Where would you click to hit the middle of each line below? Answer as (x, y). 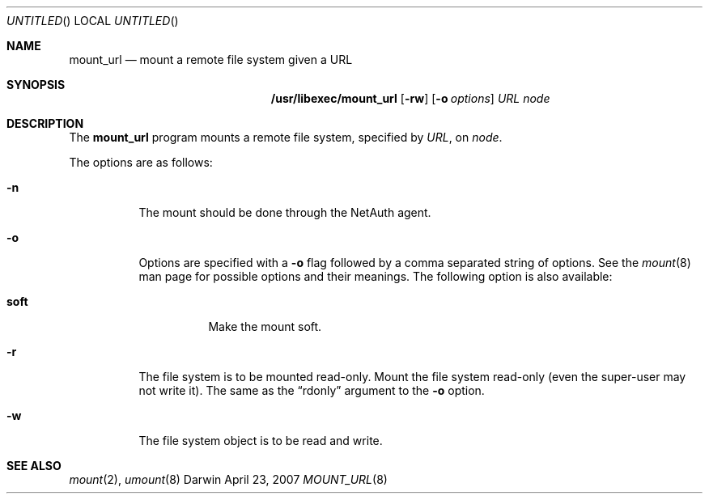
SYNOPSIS (36, 85)
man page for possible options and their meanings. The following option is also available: (376, 276)
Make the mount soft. (265, 326)
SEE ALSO (34, 466)
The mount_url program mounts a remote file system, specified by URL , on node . (286, 137)
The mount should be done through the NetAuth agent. (285, 212)
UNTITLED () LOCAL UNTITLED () (93, 21)
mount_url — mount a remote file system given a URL (211, 59)
